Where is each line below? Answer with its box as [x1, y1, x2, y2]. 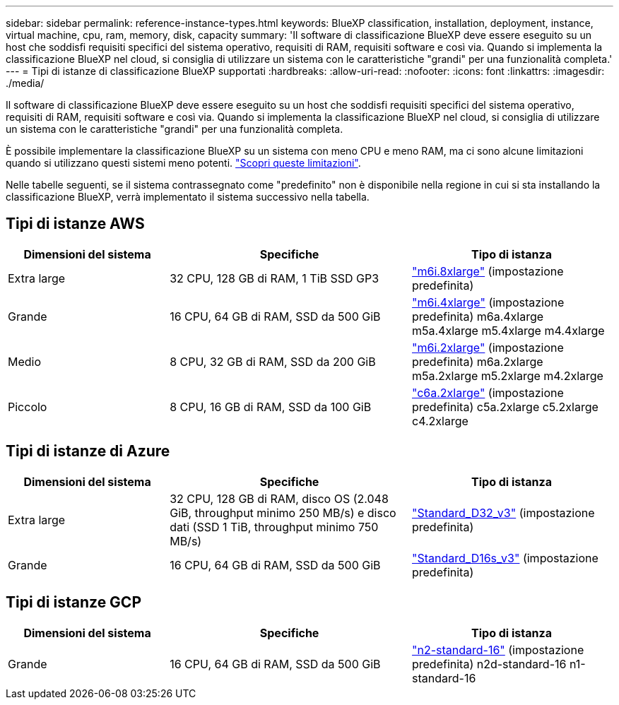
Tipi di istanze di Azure [6, 442, 170, 461]
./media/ [6, 77, 45, 89]
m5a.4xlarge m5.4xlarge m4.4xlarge [411, 323, 605, 338]
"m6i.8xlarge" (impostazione [411, 263, 564, 278]
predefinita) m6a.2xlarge [411, 354, 543, 369]
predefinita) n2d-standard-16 [411, 656, 567, 671]
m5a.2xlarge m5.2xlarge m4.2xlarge [411, 368, 603, 383]
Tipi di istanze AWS [6, 215, 145, 233]
